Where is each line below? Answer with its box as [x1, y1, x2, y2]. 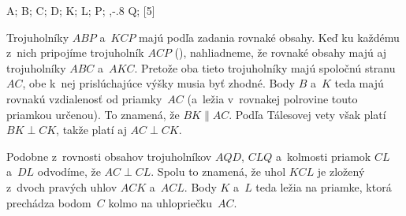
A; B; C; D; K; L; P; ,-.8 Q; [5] [6, 2, 155, 18]
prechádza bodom [6, 194, 91, 210]
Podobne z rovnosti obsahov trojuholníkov [6, 147, 212, 164]
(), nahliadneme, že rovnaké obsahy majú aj [174, 44, 387, 61]
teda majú [334, 75, 384, 91]
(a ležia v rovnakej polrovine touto [187, 90, 358, 106]
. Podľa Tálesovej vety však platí [229, 106, 386, 122]
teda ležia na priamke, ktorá [255, 178, 392, 195]
